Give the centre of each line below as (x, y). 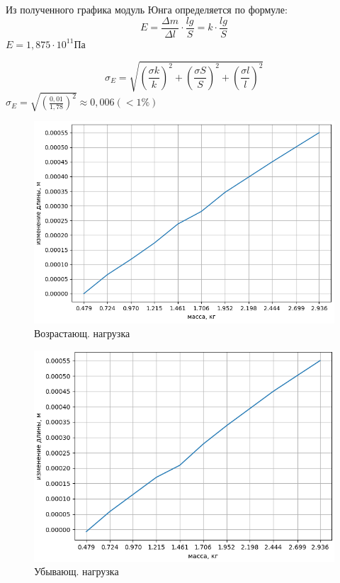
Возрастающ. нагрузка (82, 333)
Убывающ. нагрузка (76, 571)
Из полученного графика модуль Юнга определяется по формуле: (147, 9)
